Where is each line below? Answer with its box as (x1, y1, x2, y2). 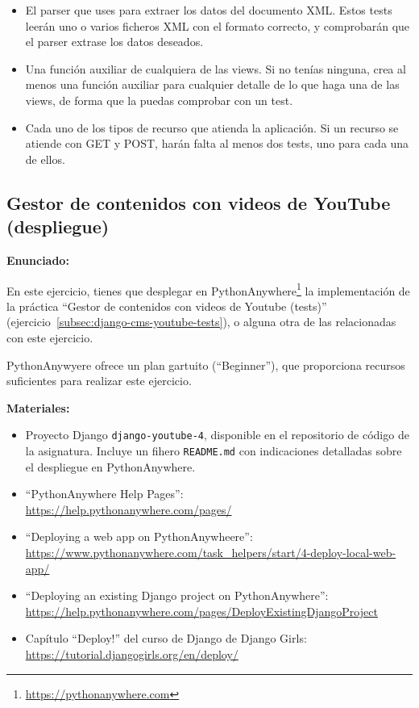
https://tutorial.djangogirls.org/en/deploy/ (25, 646, 239, 662)
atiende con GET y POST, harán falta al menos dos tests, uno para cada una (25, 135, 409, 152)
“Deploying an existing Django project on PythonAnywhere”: (25, 587, 329, 604)
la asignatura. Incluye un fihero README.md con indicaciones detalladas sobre (25, 442, 402, 459)
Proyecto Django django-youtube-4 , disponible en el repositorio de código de (25, 426, 409, 443)
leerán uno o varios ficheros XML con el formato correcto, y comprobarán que (25, 17, 410, 34)
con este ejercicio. (6, 329, 93, 346)
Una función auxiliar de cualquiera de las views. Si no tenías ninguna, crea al (25, 60, 406, 77)
